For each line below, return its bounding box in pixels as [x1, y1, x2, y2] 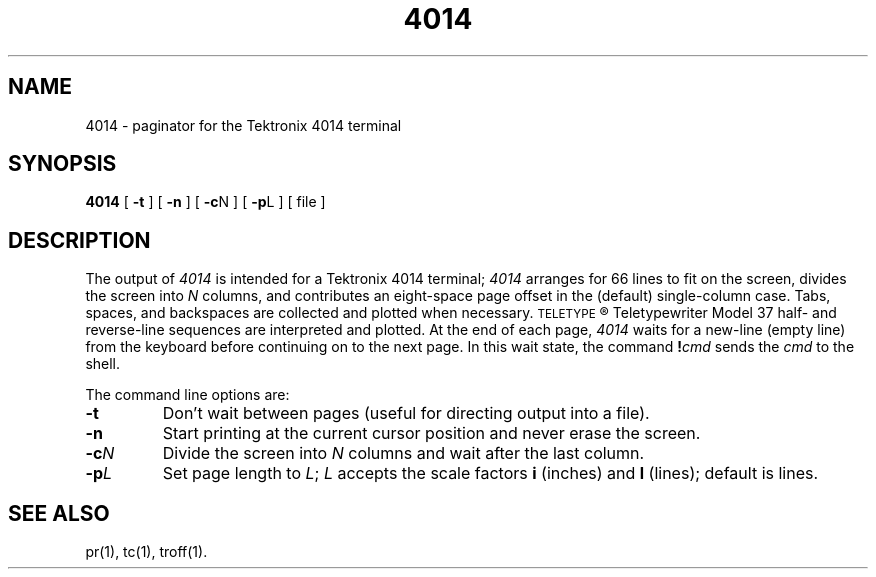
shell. [85, 355, 121, 373]
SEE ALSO [8, 500, 110, 526]
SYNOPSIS [8, 151, 117, 177]
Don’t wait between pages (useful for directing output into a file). [162, 403, 650, 424]
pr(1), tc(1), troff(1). [85, 543, 208, 561]
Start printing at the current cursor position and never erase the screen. [162, 423, 701, 444]
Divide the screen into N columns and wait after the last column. [162, 443, 645, 464]
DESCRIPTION [8, 227, 151, 253]
